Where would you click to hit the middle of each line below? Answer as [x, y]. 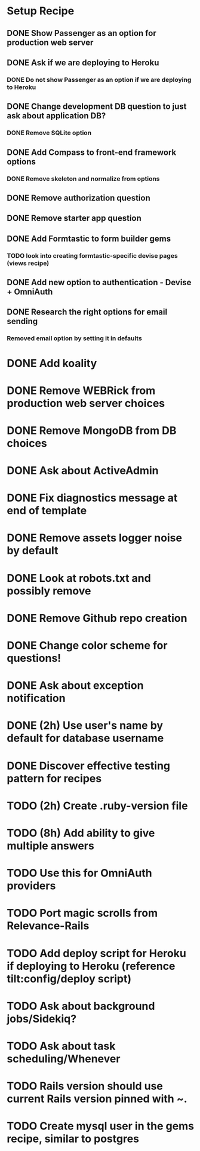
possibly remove [49, 591]
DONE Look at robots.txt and [79, 578]
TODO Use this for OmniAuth [79, 873]
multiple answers [50, 846]
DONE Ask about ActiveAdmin [83, 471]
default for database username [85, 738]
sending [22, 321]
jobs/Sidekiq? [42, 1019]
